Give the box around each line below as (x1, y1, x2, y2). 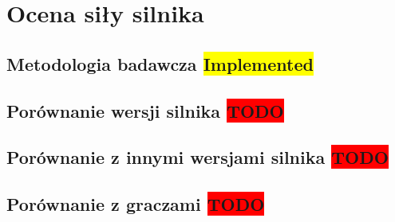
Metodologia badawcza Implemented (6, 51, 314, 76)
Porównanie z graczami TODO (6, 192, 265, 216)
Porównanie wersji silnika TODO (6, 98, 284, 123)
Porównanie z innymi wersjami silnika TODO (6, 145, 389, 169)
